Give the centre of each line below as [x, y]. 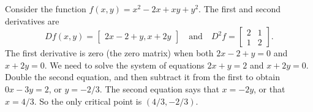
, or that [270, 88]
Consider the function [46, 9]
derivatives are [32, 21]
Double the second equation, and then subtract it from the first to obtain [142, 77]
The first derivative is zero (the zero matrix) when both [109, 53]
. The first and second [240, 9]
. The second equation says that [159, 88]
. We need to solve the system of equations [124, 65]
